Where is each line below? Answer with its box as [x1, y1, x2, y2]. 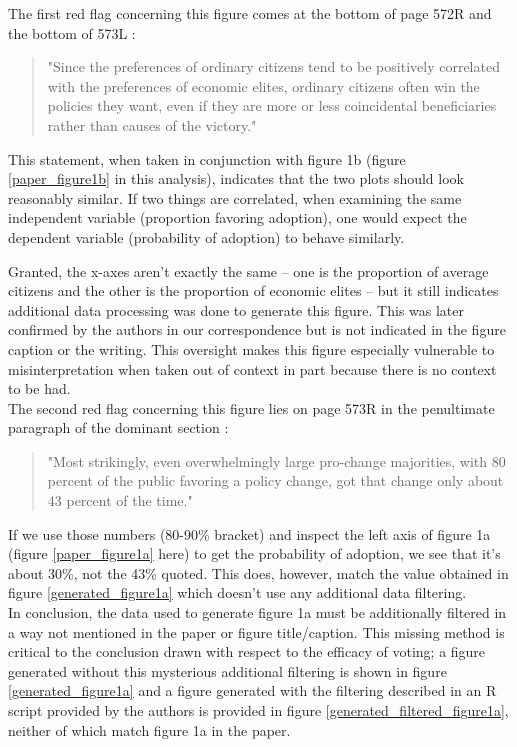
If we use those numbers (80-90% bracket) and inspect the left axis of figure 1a [8, 523, 491, 544]
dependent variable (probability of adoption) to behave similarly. [8, 226, 405, 247]
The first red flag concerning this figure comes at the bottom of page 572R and [8, 3, 492, 23]
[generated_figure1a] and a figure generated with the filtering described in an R [8, 680, 497, 701]
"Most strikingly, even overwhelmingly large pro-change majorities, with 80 [47, 450, 506, 471]
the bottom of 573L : [8, 22, 136, 43]
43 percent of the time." [47, 490, 193, 511]
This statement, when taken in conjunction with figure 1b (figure [8, 148, 406, 169]
